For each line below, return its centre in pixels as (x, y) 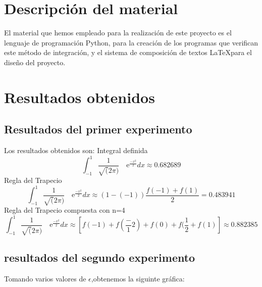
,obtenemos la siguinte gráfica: (138, 278)
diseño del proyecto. (35, 62)
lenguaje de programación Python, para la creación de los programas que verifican (131, 42)
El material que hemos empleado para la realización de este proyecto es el (118, 33)
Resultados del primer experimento (98, 129)
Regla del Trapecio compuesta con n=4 (65, 210)
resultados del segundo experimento (100, 257)
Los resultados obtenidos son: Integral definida (76, 150)
